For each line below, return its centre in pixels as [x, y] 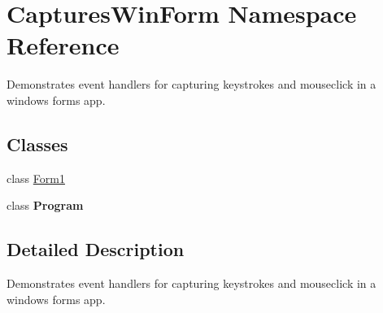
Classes [37, 143]
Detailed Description [96, 249]
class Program [45, 205]
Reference [63, 45]
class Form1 [36, 178]
